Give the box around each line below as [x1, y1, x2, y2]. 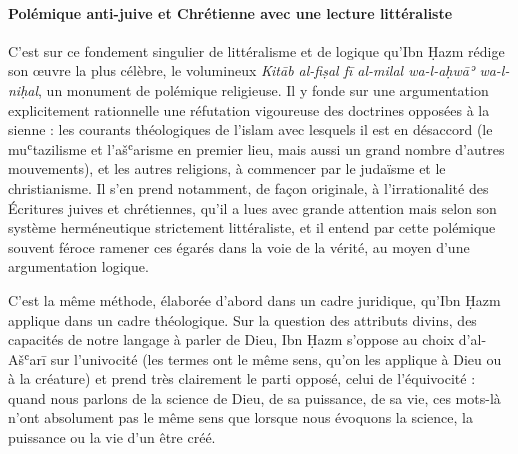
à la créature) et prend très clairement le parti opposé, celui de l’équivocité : [8, 368, 476, 389]
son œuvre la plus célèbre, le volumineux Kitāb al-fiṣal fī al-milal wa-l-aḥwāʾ [8, 60, 475, 81]
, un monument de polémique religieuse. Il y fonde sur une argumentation [38, 79, 489, 100]
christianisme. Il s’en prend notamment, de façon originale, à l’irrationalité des [8, 177, 489, 198]
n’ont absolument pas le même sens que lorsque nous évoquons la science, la [8, 407, 473, 428]
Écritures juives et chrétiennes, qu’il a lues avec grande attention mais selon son [8, 197, 497, 218]
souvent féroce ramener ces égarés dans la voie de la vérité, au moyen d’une [8, 236, 470, 257]
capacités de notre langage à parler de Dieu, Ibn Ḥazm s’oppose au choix [8, 329, 455, 350]
